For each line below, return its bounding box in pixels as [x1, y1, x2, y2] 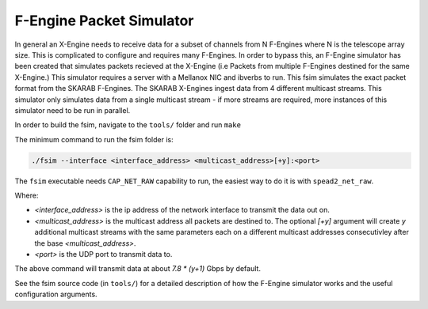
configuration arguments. [14, 289, 98, 300]
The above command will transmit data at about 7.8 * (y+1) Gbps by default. [14, 264, 262, 273]
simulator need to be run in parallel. [14, 105, 131, 115]
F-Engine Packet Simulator [14, 12, 194, 29]
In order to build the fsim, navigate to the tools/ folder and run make [14, 120, 242, 130]
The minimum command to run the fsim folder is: [14, 134, 174, 144]
